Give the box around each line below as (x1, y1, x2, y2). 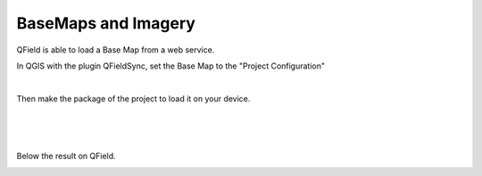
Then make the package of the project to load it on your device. (16, 93, 251, 104)
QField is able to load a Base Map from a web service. (16, 44, 215, 55)
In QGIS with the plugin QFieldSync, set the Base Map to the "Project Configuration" (16, 60, 326, 71)
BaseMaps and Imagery (16, 13, 196, 33)
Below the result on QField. (16, 151, 116, 162)
